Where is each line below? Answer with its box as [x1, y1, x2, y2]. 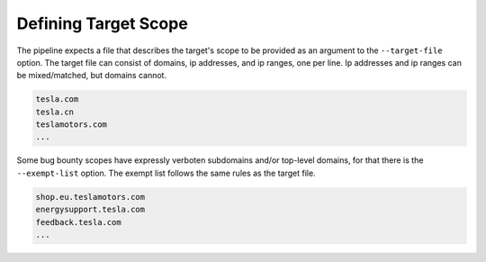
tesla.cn [35, 106, 75, 117]
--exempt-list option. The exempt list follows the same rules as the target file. [16, 167, 316, 178]
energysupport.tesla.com [35, 204, 146, 215]
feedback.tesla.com [35, 217, 121, 227]
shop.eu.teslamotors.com [35, 192, 146, 202]
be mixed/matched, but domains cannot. [16, 70, 166, 81]
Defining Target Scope [16, 14, 188, 33]
